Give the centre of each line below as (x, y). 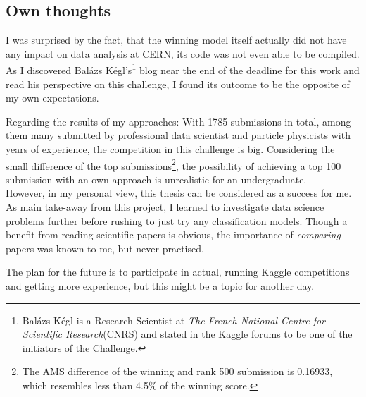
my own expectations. (52, 98)
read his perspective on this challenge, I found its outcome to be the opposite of (178, 84)
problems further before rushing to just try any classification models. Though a (177, 220)
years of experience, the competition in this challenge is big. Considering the (170, 149)
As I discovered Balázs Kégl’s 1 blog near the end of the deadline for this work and (183, 69)
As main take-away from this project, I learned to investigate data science (165, 207)
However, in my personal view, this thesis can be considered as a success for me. (179, 193)
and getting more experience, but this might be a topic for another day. (160, 286)
